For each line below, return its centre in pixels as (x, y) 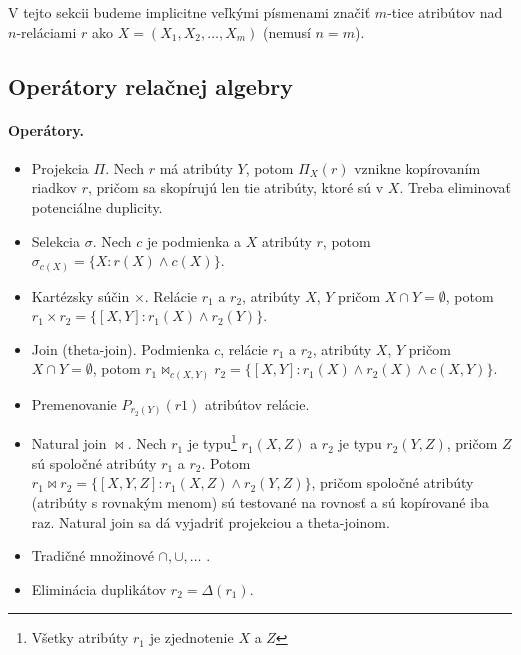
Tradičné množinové (92, 555)
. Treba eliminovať (455, 187)
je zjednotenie (191, 637)
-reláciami (46, 31)
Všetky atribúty (80, 637)
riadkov (54, 187)
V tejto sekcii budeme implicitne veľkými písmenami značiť (189, 12)
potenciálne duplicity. (97, 206)
